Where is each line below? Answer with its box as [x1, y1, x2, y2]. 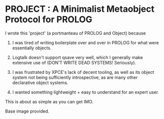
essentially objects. [12, 45, 52, 51]
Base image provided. [5, 108, 50, 114]
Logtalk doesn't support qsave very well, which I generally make [12, 54, 143, 60]
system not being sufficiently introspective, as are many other [12, 74, 138, 80]
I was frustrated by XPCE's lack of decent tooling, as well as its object [12, 69, 154, 75]
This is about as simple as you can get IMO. [5, 98, 94, 104]
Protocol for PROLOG [5, 14, 93, 25]
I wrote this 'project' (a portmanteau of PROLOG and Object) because [5, 30, 146, 36]
